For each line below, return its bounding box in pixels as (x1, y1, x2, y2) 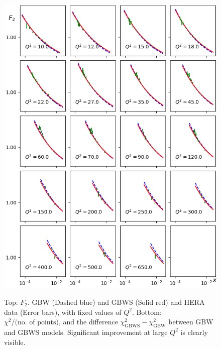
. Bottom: (132, 306, 162, 317)
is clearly (180, 326, 208, 337)
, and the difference (59, 316, 118, 327)
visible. (4, 336, 26, 347)
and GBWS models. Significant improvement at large (4, 326, 168, 337)
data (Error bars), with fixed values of (4, 306, 122, 317)
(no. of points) (15, 319, 59, 326)
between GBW (168, 316, 213, 327)
